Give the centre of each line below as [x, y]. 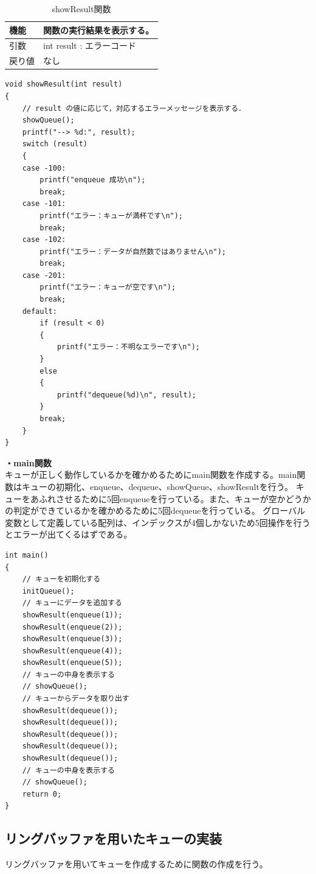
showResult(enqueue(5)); [72, 663]
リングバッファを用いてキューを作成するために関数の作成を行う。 [136, 864]
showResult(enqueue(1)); [72, 615]
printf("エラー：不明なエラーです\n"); [128, 347]
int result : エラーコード [90, 45]
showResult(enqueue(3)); [72, 639]
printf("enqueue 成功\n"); [93, 180]
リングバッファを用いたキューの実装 [113, 838]
